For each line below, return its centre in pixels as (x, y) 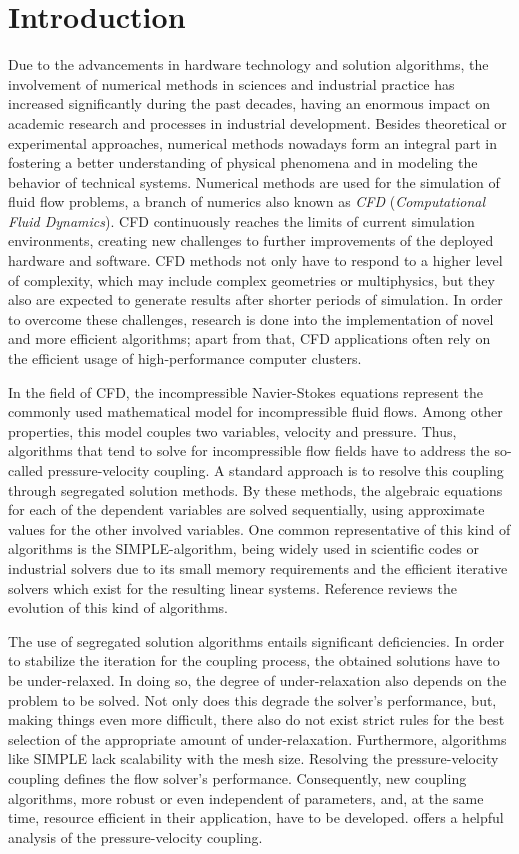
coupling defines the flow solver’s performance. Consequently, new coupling (237, 777)
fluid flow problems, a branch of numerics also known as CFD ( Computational (246, 201)
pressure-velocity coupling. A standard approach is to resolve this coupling (275, 470)
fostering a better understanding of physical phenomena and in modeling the (243, 162)
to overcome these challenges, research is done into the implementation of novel (251, 318)
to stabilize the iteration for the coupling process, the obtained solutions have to (254, 660)
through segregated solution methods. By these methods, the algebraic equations (255, 489)
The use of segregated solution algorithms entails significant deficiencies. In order (256, 640)
